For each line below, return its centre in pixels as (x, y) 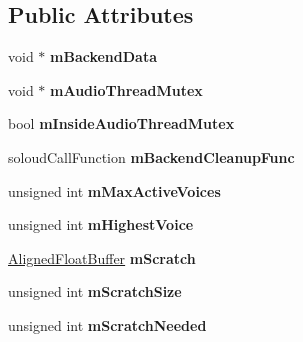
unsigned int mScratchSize (95, 291)
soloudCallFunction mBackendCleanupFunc (151, 156)
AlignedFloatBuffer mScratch (102, 257)
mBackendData (103, 56)
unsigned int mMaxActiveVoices (114, 190)
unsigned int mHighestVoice (101, 224)
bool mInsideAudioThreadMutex (121, 123)
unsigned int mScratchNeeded (107, 324)
